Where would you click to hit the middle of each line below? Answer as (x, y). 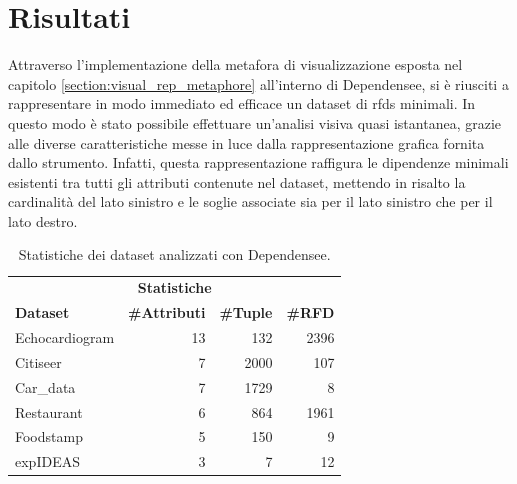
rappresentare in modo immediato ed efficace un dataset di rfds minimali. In (242, 103)
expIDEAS (47, 461)
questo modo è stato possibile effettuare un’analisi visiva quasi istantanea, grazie (255, 122)
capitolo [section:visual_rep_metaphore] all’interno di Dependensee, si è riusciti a (258, 83)
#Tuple (246, 312)
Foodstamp (49, 436)
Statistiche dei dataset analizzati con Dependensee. (174, 254)
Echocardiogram (65, 337)
